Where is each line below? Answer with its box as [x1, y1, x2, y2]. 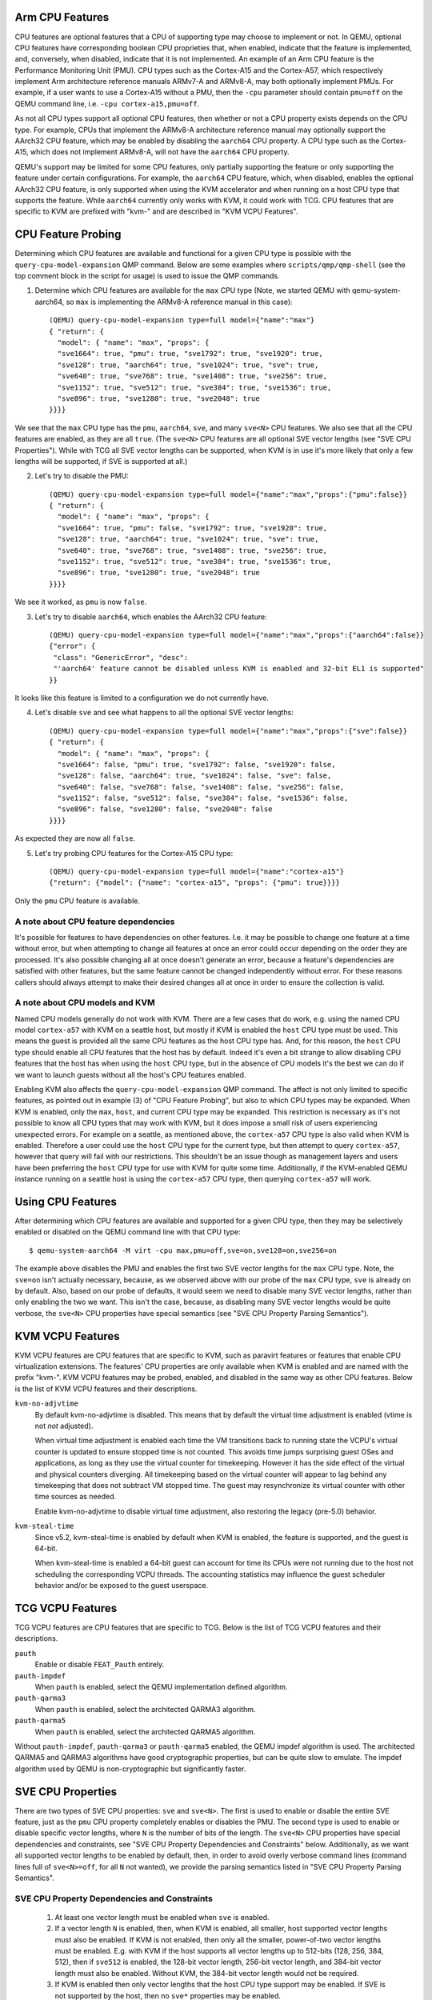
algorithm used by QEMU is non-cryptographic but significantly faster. [14, 1764, 246, 1774]
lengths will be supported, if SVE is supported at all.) [14, 456, 188, 466]
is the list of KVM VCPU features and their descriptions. [14, 1384, 198, 1394]
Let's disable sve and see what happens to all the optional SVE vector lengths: [34, 708, 294, 718]
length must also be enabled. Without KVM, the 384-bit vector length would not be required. [54, 1968, 359, 1978]
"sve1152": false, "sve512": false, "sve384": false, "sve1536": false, [57, 794, 349, 803]
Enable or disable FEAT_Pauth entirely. [34, 1660, 165, 1670]
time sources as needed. [34, 1492, 117, 1502]
